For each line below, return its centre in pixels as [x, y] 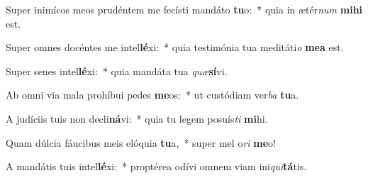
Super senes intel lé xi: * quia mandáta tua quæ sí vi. [117, 71]
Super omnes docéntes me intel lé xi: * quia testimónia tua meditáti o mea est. [175, 47]
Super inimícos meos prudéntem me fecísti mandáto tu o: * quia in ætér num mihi [184, 9]
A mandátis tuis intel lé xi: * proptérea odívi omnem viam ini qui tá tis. [156, 166]
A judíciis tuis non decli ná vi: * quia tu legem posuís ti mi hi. [137, 118]
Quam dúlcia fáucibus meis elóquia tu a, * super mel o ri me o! [141, 142]
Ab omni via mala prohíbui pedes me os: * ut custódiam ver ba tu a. [152, 95]
